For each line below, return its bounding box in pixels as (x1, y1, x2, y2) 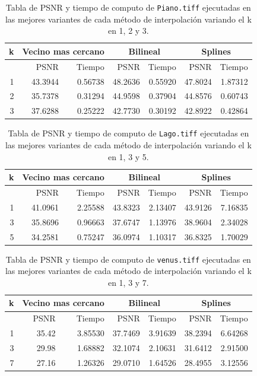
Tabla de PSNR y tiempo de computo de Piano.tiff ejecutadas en (5, 1, 251, 13)
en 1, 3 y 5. (107, 150, 149, 162)
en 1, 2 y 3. (107, 24, 149, 37)
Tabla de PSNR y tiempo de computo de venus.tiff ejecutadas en (5, 253, 251, 265)
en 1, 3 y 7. (107, 276, 149, 288)
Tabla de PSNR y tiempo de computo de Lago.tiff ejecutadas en (8, 127, 249, 139)
